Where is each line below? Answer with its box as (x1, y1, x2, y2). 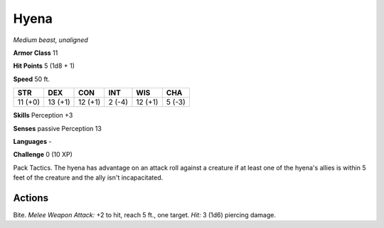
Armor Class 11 (13, 48, 58, 57)
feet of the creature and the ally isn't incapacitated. (13, 173, 164, 182)
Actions (13, 192, 49, 204)
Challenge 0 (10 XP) (13, 150, 73, 159)
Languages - (13, 137, 52, 145)
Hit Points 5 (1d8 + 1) (13, 61, 75, 71)
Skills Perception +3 (13, 111, 73, 120)
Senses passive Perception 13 (13, 124, 102, 133)
